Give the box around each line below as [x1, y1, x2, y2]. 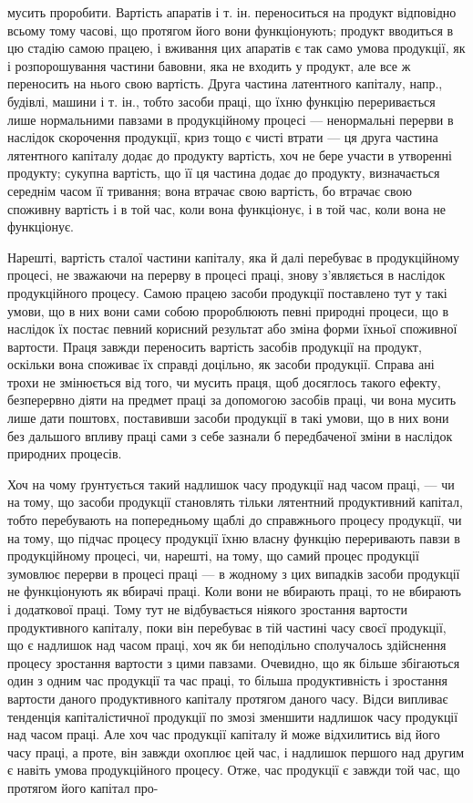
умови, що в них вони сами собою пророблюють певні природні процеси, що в [7, 301, 449, 320]
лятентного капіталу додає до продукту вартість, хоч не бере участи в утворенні [7, 145, 452, 164]
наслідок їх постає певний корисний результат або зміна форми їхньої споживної [7, 319, 458, 338]
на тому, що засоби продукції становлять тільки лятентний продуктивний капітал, [7, 492, 463, 511]
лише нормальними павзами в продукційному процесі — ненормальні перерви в [7, 109, 454, 129]
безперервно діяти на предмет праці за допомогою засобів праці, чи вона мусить [7, 390, 457, 409]
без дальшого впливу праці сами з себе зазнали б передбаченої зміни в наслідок [7, 426, 453, 445]
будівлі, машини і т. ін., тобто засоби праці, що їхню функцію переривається [7, 91, 436, 110]
